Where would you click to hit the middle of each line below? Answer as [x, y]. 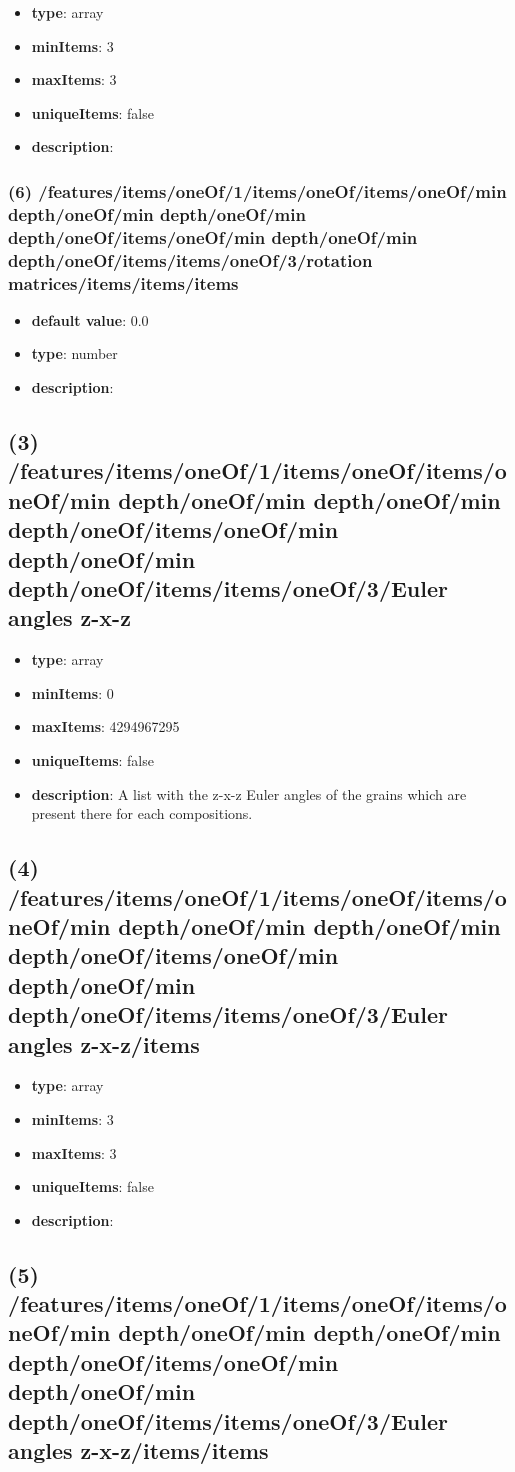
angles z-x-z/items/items [138, 1450]
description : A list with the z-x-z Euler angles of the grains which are [249, 793]
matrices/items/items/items [123, 282]
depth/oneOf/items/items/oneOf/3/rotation [190, 259]
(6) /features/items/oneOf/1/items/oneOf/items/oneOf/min [257, 190]
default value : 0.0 [90, 319]
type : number [74, 353]
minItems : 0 [72, 692]
